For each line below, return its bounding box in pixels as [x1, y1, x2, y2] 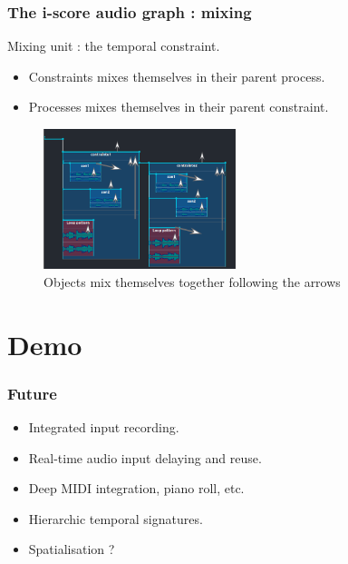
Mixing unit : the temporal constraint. [7, 36, 220, 55]
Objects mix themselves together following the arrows [43, 272, 341, 291]
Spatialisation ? [28, 539, 115, 559]
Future [7, 381, 57, 404]
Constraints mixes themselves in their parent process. [28, 66, 325, 85]
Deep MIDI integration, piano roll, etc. [28, 479, 245, 498]
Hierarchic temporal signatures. [28, 509, 203, 528]
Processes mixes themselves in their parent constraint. [28, 97, 329, 116]
